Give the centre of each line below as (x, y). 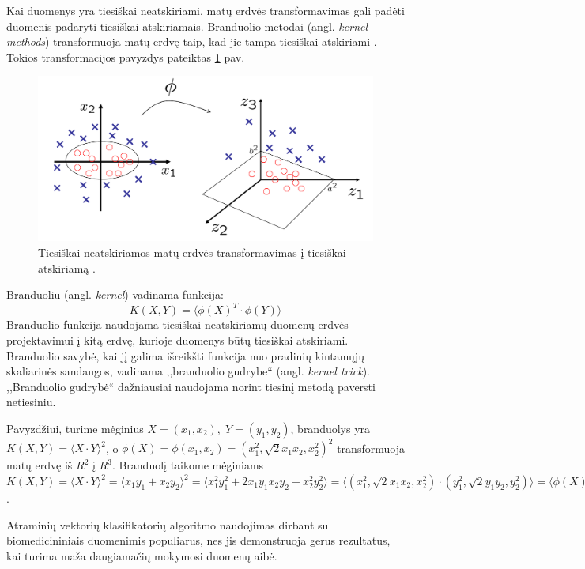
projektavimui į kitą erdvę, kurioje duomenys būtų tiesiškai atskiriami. (177, 339)
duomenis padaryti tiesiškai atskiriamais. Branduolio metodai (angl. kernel (187, 26)
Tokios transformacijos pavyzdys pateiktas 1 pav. (126, 57)
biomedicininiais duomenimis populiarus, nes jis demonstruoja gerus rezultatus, (198, 540)
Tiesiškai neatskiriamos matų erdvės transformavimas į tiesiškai (192, 252)
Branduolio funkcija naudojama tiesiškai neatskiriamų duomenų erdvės (177, 324)
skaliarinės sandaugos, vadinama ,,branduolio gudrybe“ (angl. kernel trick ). (188, 371)
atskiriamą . (67, 268)
